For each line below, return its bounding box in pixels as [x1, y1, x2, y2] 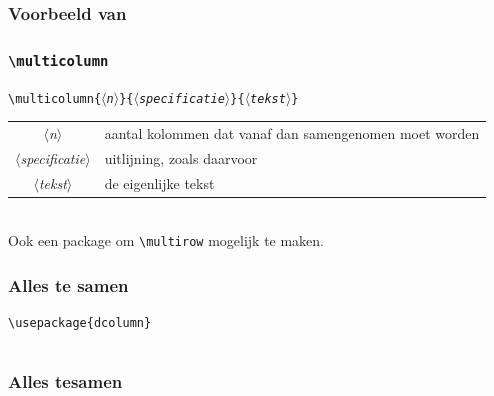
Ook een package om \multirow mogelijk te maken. [8, 230, 325, 251]
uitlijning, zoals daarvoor [104, 147, 258, 168]
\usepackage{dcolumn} [8, 316, 152, 331]
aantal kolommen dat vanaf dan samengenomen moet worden [104, 123, 480, 144]
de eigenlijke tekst [104, 172, 215, 193]
